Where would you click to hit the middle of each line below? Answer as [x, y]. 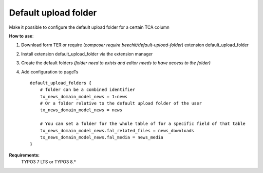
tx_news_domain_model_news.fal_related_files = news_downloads [117, 130]
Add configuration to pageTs [50, 72]
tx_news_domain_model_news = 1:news [84, 96]
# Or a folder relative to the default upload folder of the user [121, 104]
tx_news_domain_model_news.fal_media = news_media [102, 138]
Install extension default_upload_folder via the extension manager [87, 54]
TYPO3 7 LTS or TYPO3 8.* [49, 162]
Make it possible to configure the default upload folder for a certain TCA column [89, 27]
